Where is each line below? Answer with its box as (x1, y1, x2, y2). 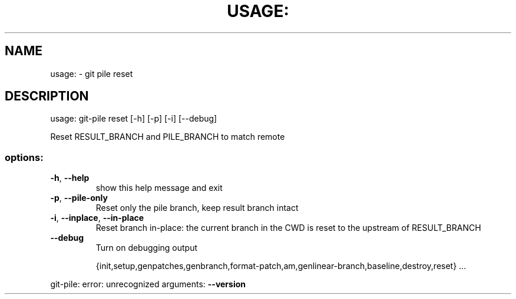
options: (5, 151, 44, 163)
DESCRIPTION (5, 89, 89, 104)
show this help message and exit (95, 183, 223, 193)
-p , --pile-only (50, 193, 108, 203)
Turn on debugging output (95, 243, 198, 253)
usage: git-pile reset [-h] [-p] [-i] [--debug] (50, 113, 217, 124)
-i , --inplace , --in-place (50, 213, 144, 223)
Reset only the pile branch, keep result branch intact (95, 203, 299, 213)
